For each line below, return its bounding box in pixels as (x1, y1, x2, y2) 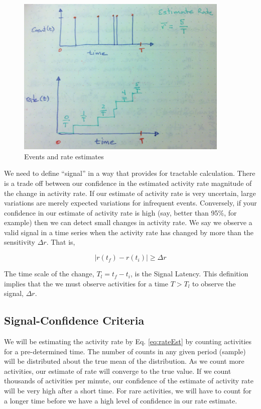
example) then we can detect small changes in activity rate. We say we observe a (4, 217, 252, 228)
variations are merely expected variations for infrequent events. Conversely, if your (4, 197, 257, 208)
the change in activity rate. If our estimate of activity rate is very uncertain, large (4, 187, 256, 198)
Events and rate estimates (24, 151, 104, 161)
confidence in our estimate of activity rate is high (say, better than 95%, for (4, 207, 237, 218)
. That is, (46, 237, 75, 247)
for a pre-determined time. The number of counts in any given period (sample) (4, 346, 246, 356)
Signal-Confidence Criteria (4, 313, 145, 328)
